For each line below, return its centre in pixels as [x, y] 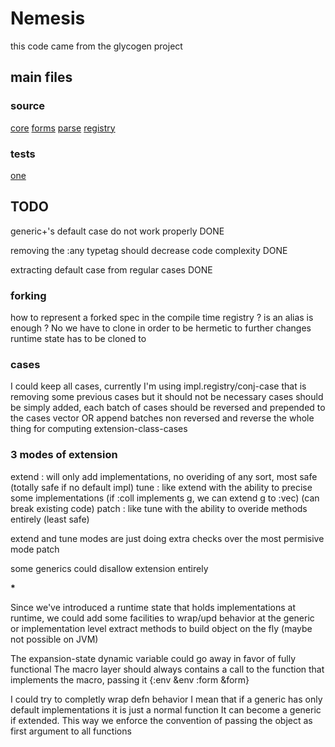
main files [41, 77]
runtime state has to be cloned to [78, 339]
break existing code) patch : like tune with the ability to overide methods [159, 508]
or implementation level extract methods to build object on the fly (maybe [161, 628]
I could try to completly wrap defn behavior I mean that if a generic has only [166, 699]
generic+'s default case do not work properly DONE [117, 231]
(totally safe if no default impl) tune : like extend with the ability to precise [161, 487]
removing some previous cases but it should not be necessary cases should [167, 397]
